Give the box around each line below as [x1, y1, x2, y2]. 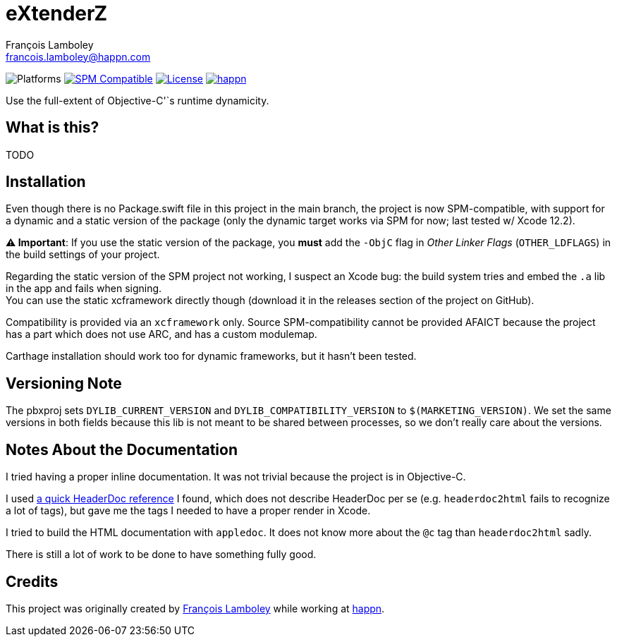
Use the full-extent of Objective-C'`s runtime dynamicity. [6, 94, 269, 107]
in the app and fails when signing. [6, 282, 162, 295]
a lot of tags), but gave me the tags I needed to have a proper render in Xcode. [6, 504, 371, 517]
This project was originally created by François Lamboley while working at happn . [6, 602, 385, 614]
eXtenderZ [6, 1, 108, 25]
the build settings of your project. [6, 248, 160, 261]
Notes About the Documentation [6, 440, 238, 459]
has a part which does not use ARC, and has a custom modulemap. [6, 328, 317, 341]
